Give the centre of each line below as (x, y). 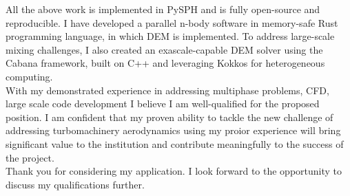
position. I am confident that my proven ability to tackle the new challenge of (169, 117)
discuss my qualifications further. (75, 184)
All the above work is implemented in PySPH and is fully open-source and (163, 9)
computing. (29, 76)
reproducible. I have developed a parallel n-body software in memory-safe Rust (172, 22)
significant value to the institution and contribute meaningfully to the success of (175, 143)
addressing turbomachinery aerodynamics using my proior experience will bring (173, 130)
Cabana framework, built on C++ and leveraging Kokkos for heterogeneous (165, 63)
